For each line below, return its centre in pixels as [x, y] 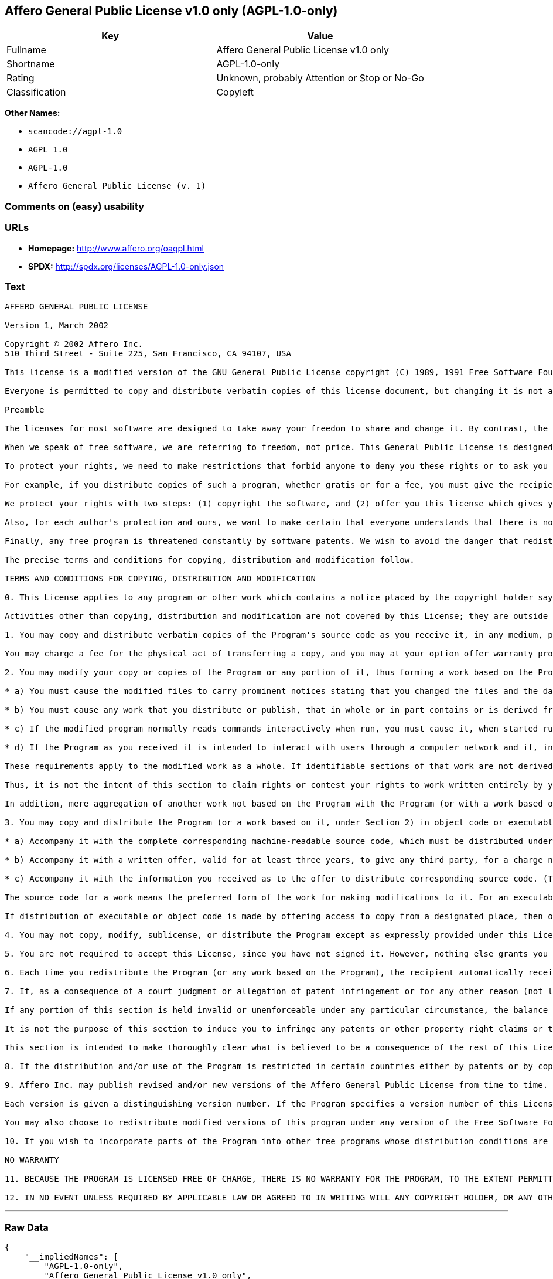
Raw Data [27, 1227]
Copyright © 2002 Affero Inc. [74, 344]
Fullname [26, 50]
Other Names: [33, 113]
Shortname [31, 64]
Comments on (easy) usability [75, 206]
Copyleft [235, 92]
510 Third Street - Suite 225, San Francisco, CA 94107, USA [148, 354]
